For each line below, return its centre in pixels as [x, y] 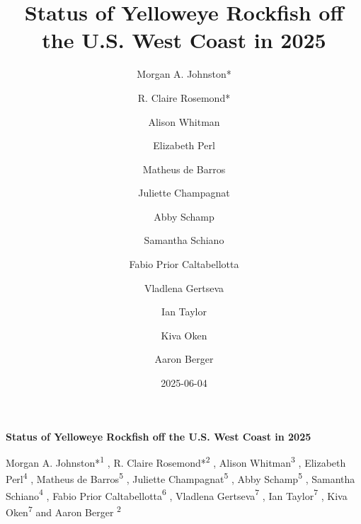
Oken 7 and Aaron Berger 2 [63, 511]
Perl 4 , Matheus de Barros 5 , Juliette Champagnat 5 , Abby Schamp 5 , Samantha [180, 478]
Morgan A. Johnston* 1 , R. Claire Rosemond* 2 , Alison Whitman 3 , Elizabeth [176, 461]
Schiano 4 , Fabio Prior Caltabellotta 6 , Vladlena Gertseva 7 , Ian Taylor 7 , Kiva [177, 494]
